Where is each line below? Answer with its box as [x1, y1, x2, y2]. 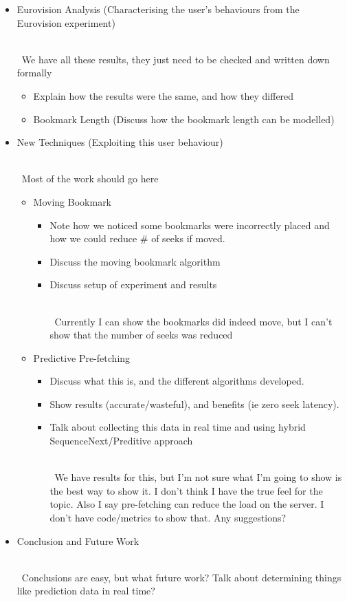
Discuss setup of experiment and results [49, 277, 217, 292]
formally [16, 65, 52, 80]
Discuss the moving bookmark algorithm [49, 254, 221, 268]
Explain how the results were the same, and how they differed [33, 88, 294, 103]
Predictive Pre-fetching [33, 350, 131, 365]
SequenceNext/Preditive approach [49, 433, 193, 448]
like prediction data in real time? [16, 583, 155, 598]
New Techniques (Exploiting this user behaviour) [16, 135, 223, 149]
